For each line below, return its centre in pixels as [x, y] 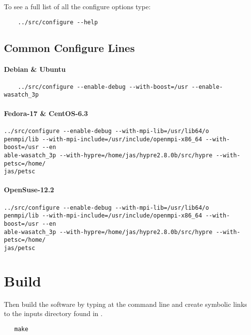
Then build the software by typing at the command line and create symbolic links [125, 304]
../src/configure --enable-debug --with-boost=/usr [103, 87]
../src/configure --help [58, 22]
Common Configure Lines [69, 47]
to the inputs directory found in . [53, 313]
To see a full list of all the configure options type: [77, 6]
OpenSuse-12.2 [29, 190]
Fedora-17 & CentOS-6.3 [46, 113]
